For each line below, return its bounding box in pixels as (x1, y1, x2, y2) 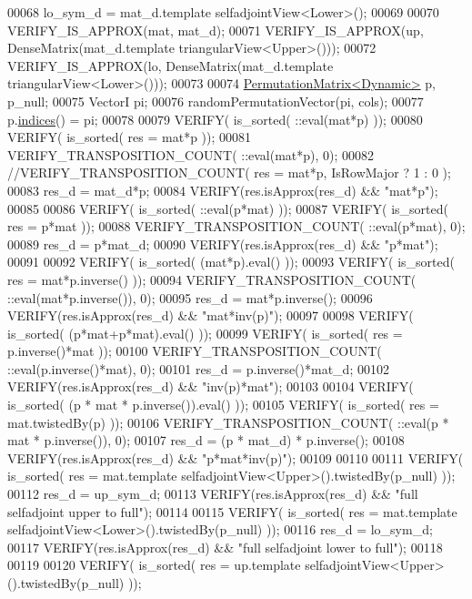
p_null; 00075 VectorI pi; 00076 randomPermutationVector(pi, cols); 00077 (7, 91, 424, 110)
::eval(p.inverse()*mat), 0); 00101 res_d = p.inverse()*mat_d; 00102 (7, 359, 389, 378)
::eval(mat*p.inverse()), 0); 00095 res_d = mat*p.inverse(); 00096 (7, 288, 373, 307)
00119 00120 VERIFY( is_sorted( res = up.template (7, 555, 301, 574)
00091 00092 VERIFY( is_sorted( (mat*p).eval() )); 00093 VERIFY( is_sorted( (7, 252, 455, 271)
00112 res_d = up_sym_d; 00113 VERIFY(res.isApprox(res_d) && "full (7, 484, 418, 503)
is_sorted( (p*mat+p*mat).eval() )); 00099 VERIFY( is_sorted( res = (7, 323, 403, 342)
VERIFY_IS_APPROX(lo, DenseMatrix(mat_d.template (7, 56, 334, 75)
